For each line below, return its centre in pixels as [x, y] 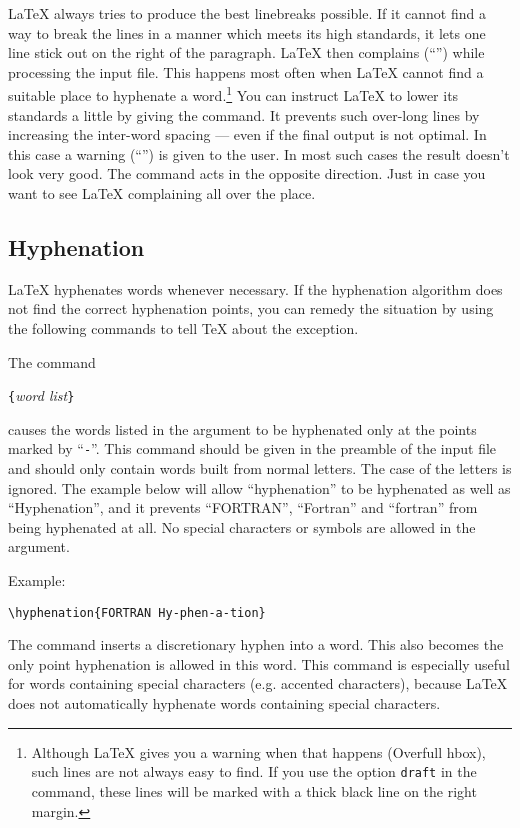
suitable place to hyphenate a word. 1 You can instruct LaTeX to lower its [233, 94]
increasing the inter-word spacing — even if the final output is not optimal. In [247, 134]
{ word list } [41, 395]
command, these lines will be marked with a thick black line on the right [254, 790]
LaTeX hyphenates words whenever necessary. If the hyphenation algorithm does [255, 288]
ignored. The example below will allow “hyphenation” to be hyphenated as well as [259, 487]
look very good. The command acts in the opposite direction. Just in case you [247, 173]
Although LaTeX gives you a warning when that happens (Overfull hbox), [258, 751]
